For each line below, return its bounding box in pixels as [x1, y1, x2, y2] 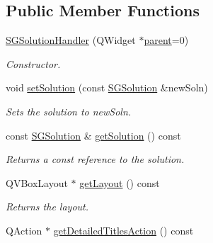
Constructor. [6, 56, 61, 71]
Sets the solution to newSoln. [6, 103, 132, 118]
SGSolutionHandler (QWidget [6, 33, 136, 47]
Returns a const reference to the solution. [6, 152, 185, 166]
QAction [6, 222, 42, 237]
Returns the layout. [6, 199, 89, 214]
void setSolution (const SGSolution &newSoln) [6, 80, 208, 95]
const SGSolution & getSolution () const [6, 128, 181, 142]
